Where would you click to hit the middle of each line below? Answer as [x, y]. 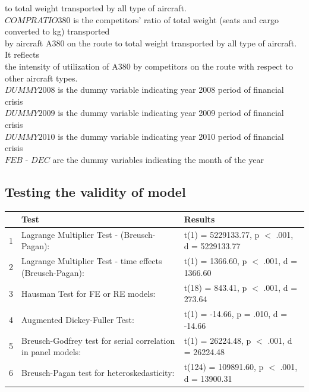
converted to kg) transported [57, 31]
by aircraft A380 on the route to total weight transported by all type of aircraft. [151, 43]
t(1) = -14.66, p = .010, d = [236, 314]
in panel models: [51, 352]
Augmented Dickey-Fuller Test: [78, 319]
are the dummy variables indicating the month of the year [158, 159]
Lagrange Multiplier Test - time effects [92, 261]
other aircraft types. [41, 78]
